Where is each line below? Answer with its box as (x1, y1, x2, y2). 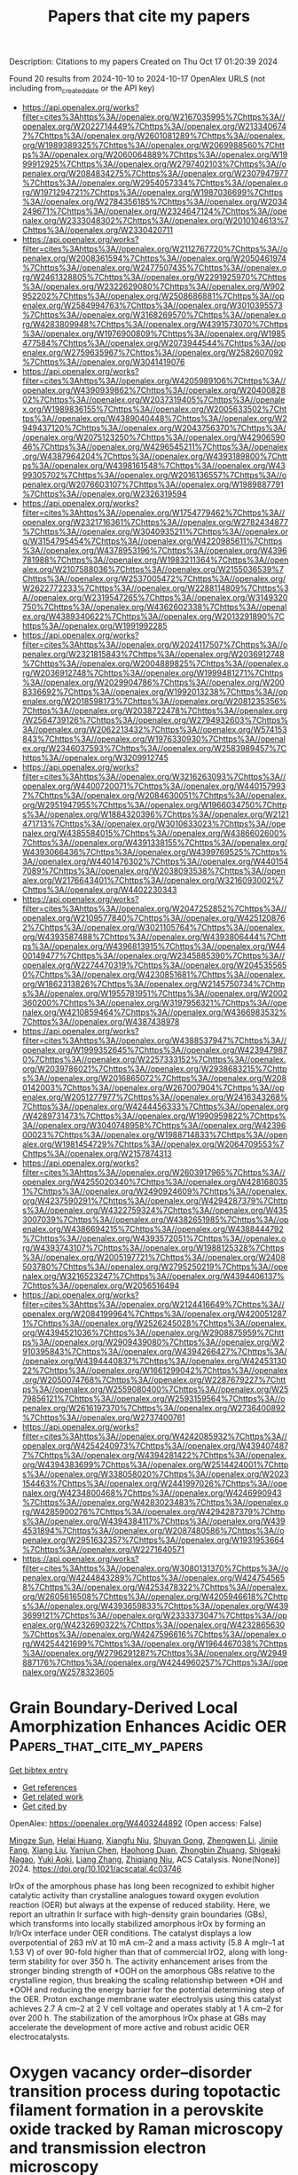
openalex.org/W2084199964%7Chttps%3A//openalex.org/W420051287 (21, 1308, 286, 1319)
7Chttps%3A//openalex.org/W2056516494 (21, 1280, 180, 1291)
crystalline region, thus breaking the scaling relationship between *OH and (9, 1975, 283, 1985)
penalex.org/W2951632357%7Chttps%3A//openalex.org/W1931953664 (21, 1535, 285, 1545)
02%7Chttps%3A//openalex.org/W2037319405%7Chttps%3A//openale (21, 394, 286, 404)
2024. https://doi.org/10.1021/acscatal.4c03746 (9, 1863, 182, 1873)
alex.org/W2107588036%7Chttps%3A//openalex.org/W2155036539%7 (21, 563, 284, 574)
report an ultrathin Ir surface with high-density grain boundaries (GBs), (9, 1909, 268, 1920)
